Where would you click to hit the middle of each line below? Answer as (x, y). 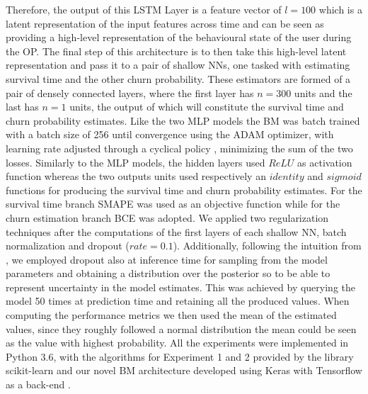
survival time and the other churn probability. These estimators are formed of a (178, 78)
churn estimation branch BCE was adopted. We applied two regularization (167, 217)
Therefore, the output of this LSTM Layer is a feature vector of (144, 9)
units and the (323, 92)
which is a (340, 9)
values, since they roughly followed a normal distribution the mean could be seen (181, 328)
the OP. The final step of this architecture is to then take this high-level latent (176, 51)
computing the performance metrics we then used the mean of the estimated (171, 315)
